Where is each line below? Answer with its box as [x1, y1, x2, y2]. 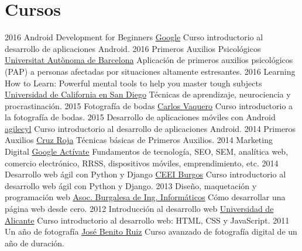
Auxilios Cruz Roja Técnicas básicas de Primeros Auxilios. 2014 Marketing [5, 134, 273, 146]
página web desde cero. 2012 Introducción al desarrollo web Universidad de [5, 203, 274, 215]
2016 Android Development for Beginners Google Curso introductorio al [5, 31, 263, 43]
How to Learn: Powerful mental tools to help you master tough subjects [5, 76, 262, 89]
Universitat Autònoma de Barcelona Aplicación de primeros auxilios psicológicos [5, 54, 293, 66]
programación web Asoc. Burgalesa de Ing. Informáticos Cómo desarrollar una [5, 191, 286, 203]
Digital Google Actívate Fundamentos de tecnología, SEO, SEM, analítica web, [5, 145, 289, 158]
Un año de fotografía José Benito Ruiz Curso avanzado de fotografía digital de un [5, 225, 297, 238]
